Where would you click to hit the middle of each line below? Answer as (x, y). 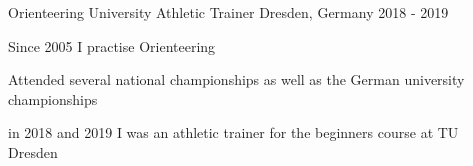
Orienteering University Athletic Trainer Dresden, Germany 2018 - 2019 (228, 12)
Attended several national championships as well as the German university (236, 79)
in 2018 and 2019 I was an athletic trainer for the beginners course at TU (233, 132)
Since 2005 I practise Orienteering (112, 45)
